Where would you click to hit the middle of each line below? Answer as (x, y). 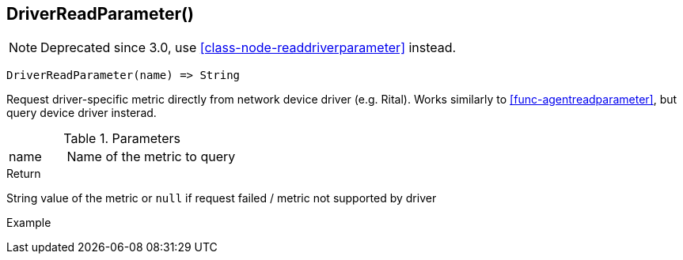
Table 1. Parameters (122, 139)
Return (24, 174)
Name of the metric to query (151, 157)
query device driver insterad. (82, 113)
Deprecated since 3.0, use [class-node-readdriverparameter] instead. (249, 48)
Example (29, 223)
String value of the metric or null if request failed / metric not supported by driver (222, 198)
